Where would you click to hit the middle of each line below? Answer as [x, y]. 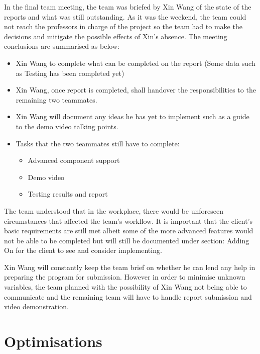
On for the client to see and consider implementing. [83, 250]
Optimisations [53, 341]
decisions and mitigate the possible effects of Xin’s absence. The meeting [116, 36]
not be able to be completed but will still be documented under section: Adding [127, 240]
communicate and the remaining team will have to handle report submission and [128, 296]
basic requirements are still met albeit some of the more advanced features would [129, 231]
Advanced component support [74, 160]
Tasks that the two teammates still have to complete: [98, 143]
